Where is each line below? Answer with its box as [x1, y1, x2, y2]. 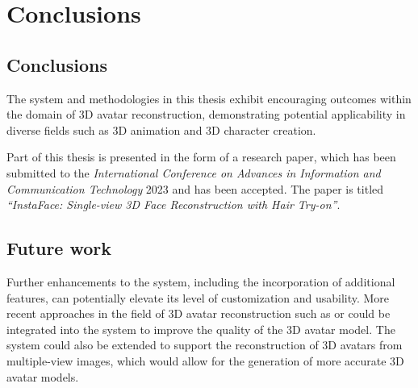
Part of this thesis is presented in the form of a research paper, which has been [6, 148, 396, 165]
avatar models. [6, 368, 79, 385]
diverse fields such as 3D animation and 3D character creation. [6, 121, 316, 138]
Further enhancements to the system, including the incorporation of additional [6, 273, 395, 290]
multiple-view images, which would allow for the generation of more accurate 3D [6, 352, 404, 369]
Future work [6, 236, 112, 261]
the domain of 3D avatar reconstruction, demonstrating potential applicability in [6, 106, 406, 123]
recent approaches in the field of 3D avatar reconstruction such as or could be [6, 305, 391, 322]
